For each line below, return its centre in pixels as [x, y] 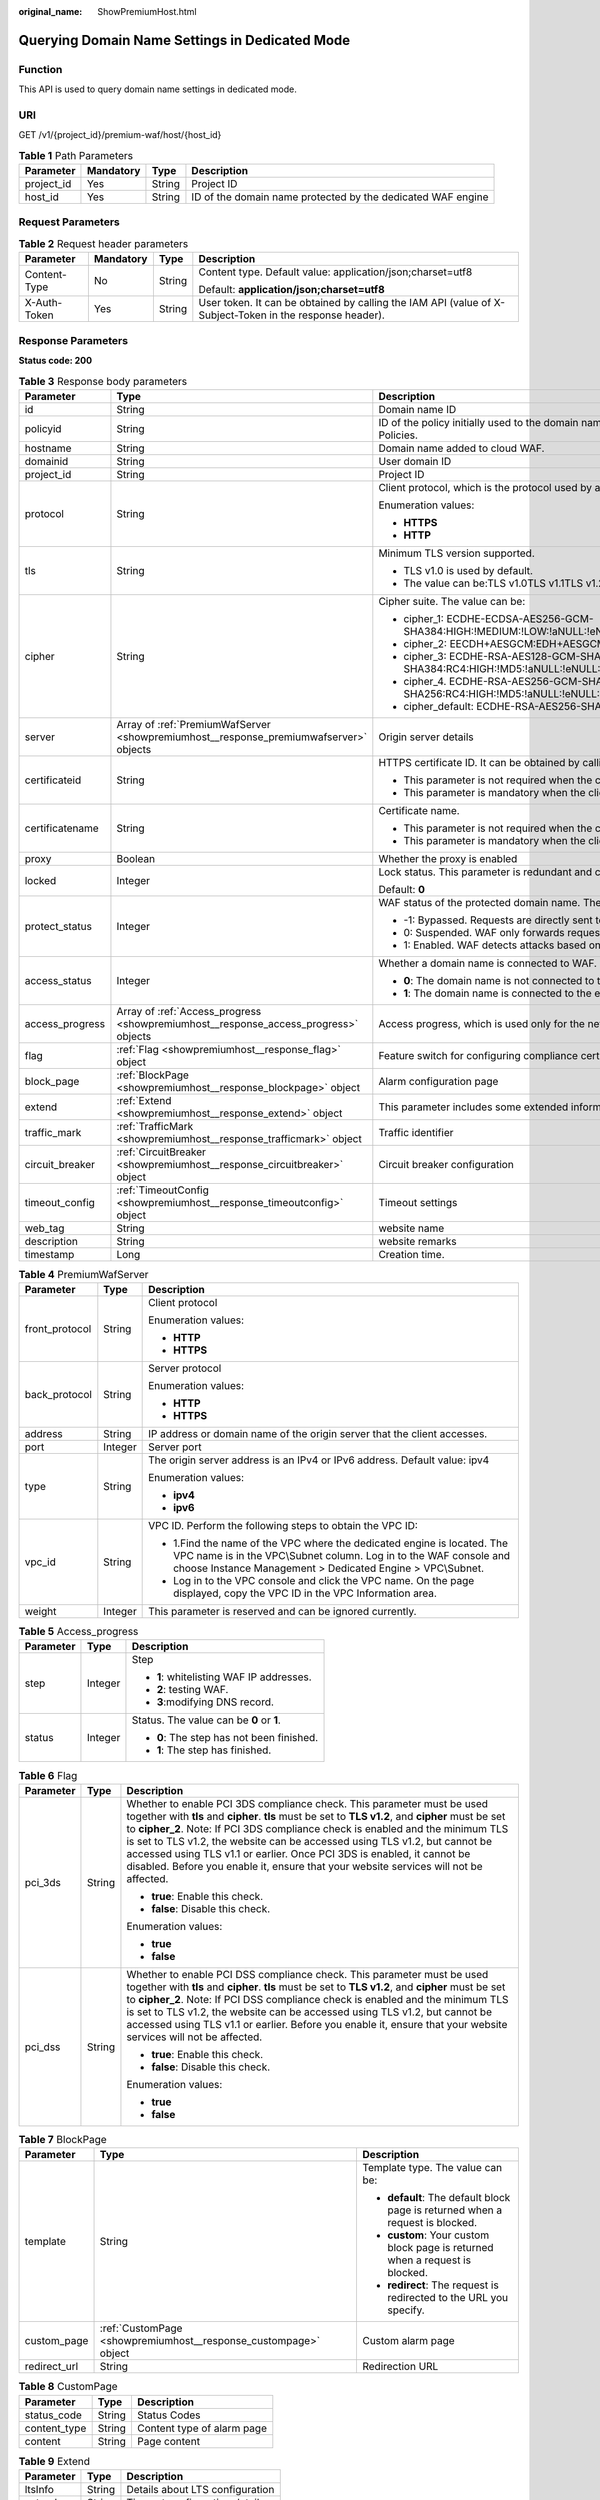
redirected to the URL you [447, 2298]
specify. [405, 2310]
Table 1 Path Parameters [76, 155]
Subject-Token [232, 315]
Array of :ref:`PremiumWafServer [194, 724]
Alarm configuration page [438, 1081]
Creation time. [411, 1254]
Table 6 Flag [48, 1775]
